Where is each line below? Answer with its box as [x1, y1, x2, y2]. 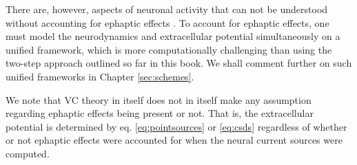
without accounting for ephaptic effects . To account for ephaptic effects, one [6, 15, 329, 30]
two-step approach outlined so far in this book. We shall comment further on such [6, 56, 352, 70]
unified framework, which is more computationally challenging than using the [6, 42, 332, 56]
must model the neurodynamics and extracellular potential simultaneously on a [6, 29, 340, 43]
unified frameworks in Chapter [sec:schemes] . [6, 69, 194, 83]
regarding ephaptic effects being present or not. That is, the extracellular [6, 106, 314, 120]
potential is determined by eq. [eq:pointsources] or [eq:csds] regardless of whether [6, 119, 347, 133]
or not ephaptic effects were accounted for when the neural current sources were [6, 133, 343, 147]
